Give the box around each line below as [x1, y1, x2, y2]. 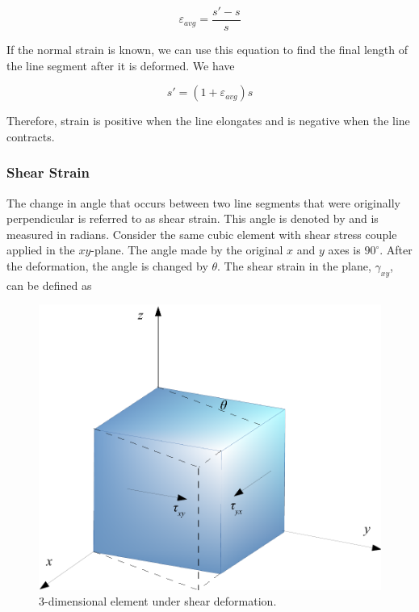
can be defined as [6, 276, 92, 293]
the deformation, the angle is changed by [6, 258, 208, 275]
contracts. [6, 128, 55, 145]
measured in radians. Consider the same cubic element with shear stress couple [6, 225, 397, 242]
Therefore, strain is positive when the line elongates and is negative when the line [6, 112, 410, 129]
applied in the [6, 241, 75, 258]
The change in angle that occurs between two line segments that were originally [6, 194, 400, 211]
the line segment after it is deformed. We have [6, 57, 235, 73]
